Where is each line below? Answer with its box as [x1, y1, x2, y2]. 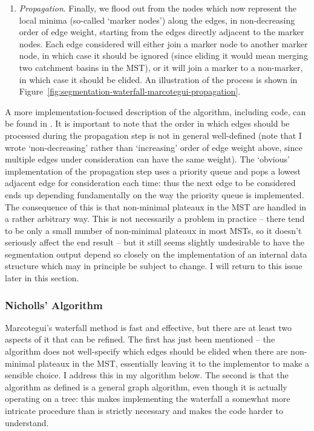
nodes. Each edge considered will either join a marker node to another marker [19, 37, 308, 50]
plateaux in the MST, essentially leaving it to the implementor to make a [38, 356, 310, 369]
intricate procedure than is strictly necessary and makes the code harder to [5, 404, 283, 417]
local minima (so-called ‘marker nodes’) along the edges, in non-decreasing [19, 13, 295, 26]
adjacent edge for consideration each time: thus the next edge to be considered [5, 176, 296, 189]
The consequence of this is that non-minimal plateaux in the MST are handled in [5, 200, 307, 213]
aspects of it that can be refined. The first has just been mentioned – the [5, 333, 275, 346]
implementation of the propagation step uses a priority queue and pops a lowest [5, 164, 301, 177]
